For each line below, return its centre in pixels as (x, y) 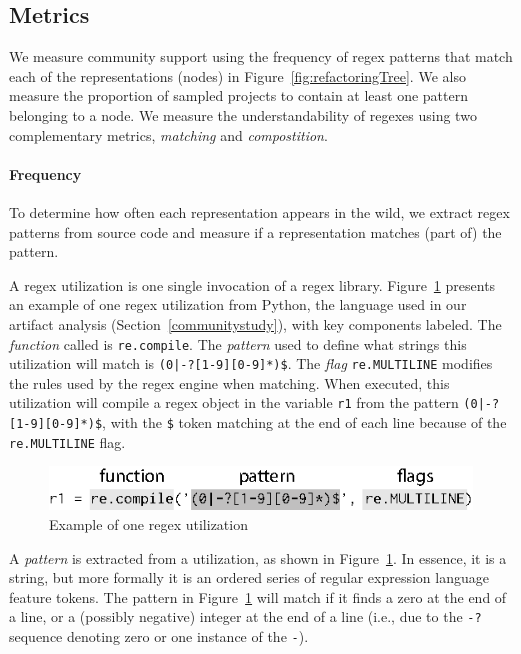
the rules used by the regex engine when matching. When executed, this (229, 382)
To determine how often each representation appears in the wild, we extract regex (259, 211)
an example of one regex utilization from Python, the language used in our (238, 304)
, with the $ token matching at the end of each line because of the (304, 422)
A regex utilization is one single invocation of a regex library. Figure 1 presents (252, 284)
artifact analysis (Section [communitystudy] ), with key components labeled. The (255, 323)
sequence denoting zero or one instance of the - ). (159, 636)
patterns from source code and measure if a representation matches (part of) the (255, 231)
